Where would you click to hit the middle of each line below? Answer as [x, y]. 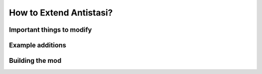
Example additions [38, 45]
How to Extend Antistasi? [61, 13]
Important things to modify [50, 30]
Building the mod [35, 61]
